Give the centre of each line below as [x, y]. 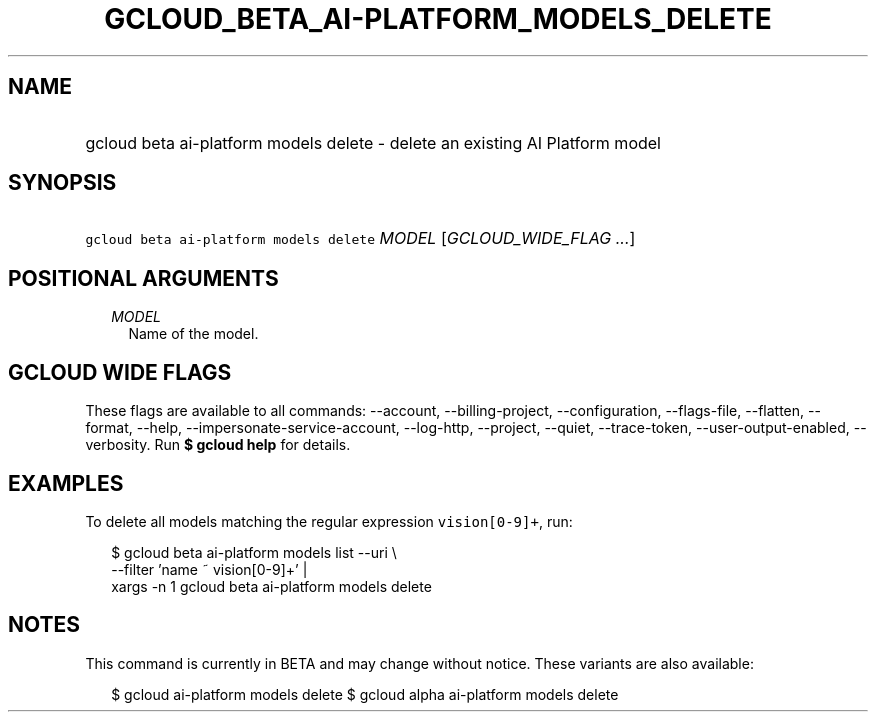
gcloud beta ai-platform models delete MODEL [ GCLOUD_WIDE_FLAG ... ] [360, 238]
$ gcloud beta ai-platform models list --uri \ [254, 552]
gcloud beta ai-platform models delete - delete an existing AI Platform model [373, 142]
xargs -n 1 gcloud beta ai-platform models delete [271, 586]
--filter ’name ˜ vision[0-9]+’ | [209, 569]
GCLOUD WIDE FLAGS [120, 372]
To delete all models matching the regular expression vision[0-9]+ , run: [329, 521]
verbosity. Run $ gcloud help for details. [218, 445]
